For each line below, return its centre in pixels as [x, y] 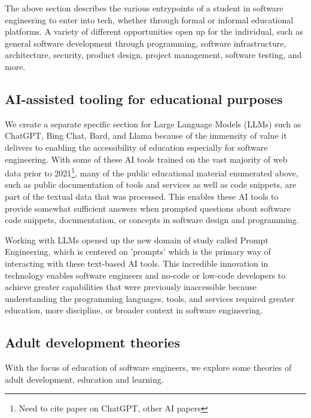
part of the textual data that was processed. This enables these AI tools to [142, 196]
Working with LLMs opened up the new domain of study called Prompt [137, 239]
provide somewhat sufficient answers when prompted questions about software [148, 208]
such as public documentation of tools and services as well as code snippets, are [151, 184]
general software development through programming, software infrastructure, [146, 43]
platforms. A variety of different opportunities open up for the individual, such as [154, 31]
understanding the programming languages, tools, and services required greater [150, 298]
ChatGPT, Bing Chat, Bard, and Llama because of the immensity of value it [146, 135]
